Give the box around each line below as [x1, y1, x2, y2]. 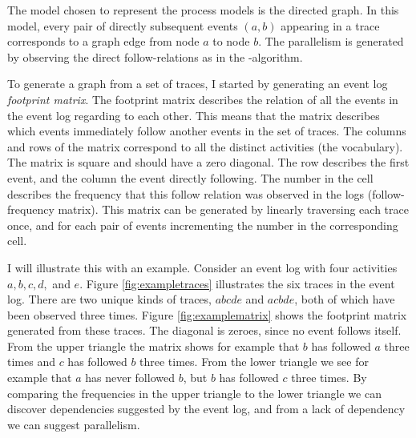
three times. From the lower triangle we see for [139, 353, 369, 370]
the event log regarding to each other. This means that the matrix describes [7, 106, 380, 123]
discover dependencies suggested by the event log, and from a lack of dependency [7, 400, 406, 417]
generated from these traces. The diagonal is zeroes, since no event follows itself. [7, 322, 402, 339]
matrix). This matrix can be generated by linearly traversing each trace [58, 201, 409, 218]
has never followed [85, 369, 175, 386]
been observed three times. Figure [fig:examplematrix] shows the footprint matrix [7, 306, 407, 323]
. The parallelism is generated [258, 33, 404, 50]
